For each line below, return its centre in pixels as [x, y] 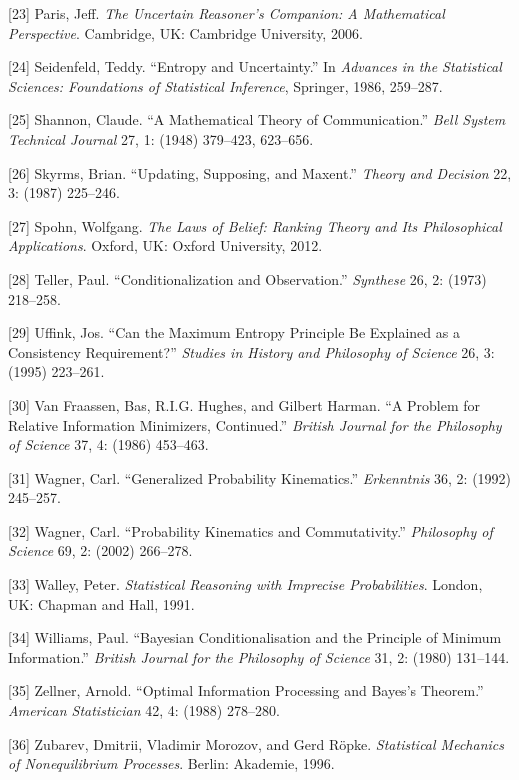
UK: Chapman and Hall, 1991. [101, 603]
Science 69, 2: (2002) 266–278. [100, 550]
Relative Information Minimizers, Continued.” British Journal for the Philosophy [255, 424]
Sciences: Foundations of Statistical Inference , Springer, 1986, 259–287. [225, 85]
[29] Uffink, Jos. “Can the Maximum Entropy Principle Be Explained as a [234, 332]
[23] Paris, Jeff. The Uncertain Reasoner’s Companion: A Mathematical [226, 13]
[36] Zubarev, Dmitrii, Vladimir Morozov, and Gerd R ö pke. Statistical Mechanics [256, 743]
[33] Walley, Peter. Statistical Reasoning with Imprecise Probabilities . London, [245, 584]
